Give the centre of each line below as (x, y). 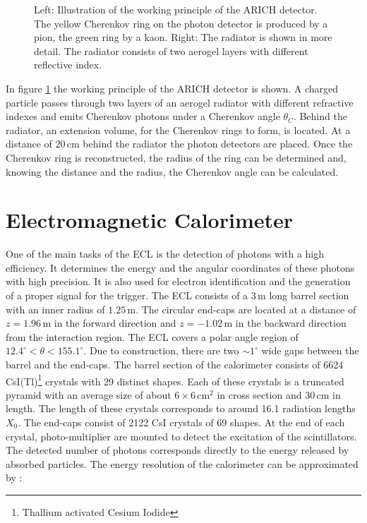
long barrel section (309, 295)
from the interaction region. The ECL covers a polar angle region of (152, 336)
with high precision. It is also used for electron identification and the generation (178, 281)
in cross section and (259, 394)
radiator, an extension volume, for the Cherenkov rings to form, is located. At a (178, 130)
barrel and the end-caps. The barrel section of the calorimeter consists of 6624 (175, 364)
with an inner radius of (55, 309)
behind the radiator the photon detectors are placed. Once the (218, 144)
